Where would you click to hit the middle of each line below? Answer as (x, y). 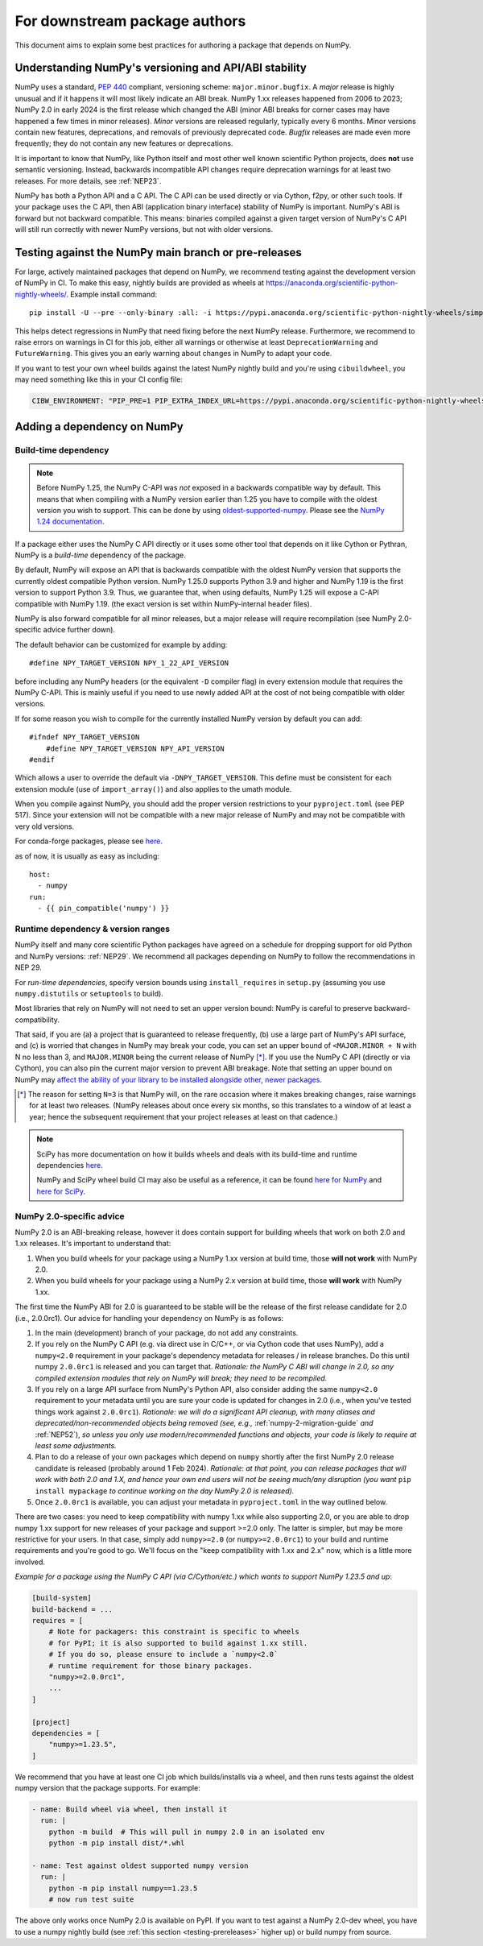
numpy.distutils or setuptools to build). (89, 993)
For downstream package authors (130, 21)
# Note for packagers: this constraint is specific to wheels (174, 1632)
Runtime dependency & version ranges (93, 929)
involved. (30, 1562)
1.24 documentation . (70, 522)
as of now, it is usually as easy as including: (87, 856)
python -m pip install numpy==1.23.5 (123, 1888)
